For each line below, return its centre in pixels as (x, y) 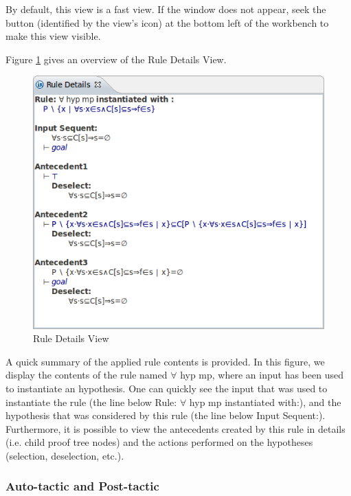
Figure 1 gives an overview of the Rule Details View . (116, 59)
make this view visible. (53, 36)
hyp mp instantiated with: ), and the (265, 402)
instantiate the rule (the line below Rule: (91, 402)
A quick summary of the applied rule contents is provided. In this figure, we (165, 361)
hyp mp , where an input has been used (262, 375)
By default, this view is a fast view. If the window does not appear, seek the (166, 9)
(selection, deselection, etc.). (65, 455)
